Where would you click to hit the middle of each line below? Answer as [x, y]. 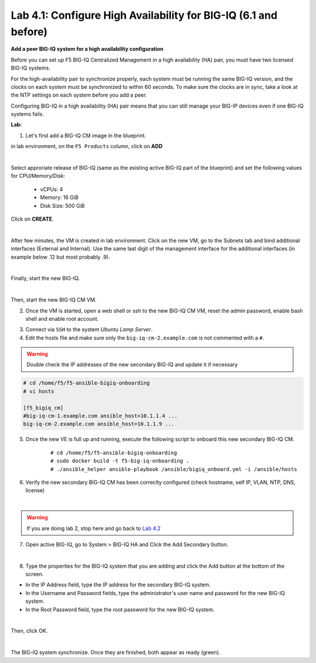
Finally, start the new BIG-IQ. [45, 279]
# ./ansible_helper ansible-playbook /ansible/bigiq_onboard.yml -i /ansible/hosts [174, 469]
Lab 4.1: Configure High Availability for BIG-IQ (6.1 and [144, 15]
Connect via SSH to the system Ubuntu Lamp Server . [89, 329]
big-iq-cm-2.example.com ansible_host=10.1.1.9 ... [99, 424]
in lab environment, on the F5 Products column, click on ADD [87, 146]
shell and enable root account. [62, 318]
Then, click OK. [29, 631]
